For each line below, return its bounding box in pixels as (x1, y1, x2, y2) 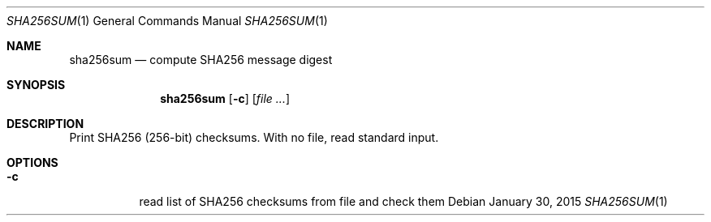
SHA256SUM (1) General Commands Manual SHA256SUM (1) (6, 14, 328, 28)
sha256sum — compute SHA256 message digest (69, 53, 333, 66)
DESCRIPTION (6, 117, 84, 130)
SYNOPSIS (6, 78, 66, 92)
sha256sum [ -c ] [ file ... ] (160, 92, 291, 105)
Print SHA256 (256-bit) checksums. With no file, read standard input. (69, 130, 439, 144)
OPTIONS (6, 156, 58, 169)
